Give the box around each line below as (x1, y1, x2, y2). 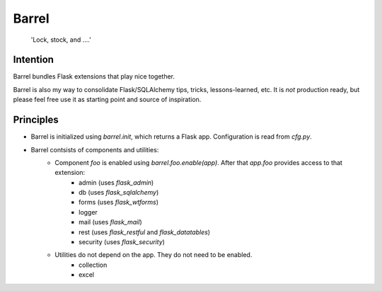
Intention (13, 54, 54, 66)
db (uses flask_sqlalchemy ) (79, 188, 159, 197)
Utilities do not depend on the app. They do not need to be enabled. (54, 251, 253, 259)
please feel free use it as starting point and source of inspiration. (13, 96, 202, 104)
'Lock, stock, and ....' (30, 35, 91, 44)
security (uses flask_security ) (79, 238, 166, 246)
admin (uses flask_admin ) (79, 178, 154, 187)
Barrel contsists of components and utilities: (30, 145, 159, 154)
